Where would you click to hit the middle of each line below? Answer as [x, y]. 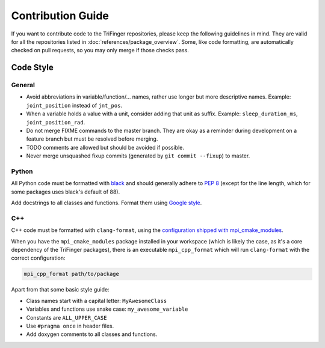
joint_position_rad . [56, 122]
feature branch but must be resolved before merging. [92, 139]
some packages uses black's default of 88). [66, 192]
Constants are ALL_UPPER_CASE [67, 317]
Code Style [32, 68]
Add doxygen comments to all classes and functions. [92, 334]
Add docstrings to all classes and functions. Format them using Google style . [107, 203]
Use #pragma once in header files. [70, 326]
